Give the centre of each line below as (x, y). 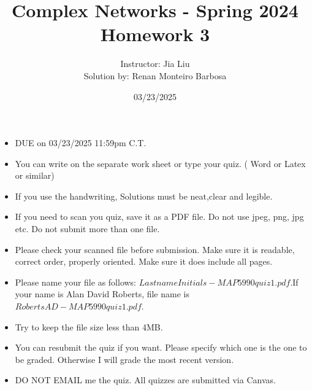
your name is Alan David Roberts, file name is (102, 294)
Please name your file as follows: (76, 282)
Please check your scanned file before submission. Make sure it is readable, (155, 249)
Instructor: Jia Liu (155, 64)
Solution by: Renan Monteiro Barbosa (155, 75)
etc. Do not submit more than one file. (87, 229)
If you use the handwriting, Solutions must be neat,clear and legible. (144, 196)
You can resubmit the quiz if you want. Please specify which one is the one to (161, 347)
